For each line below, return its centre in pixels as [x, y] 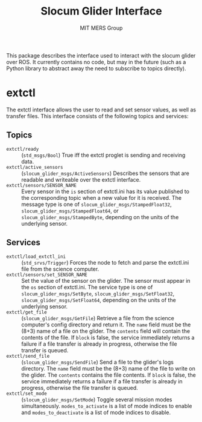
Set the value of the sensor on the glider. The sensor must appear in [106, 280]
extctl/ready [23, 149]
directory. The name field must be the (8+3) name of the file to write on [109, 368]
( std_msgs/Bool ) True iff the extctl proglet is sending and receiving [103, 155]
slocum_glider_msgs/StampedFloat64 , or [70, 211]
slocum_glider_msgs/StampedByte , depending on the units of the [100, 217]
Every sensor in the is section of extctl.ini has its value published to [106, 191]
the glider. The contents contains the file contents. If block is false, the [109, 375]
